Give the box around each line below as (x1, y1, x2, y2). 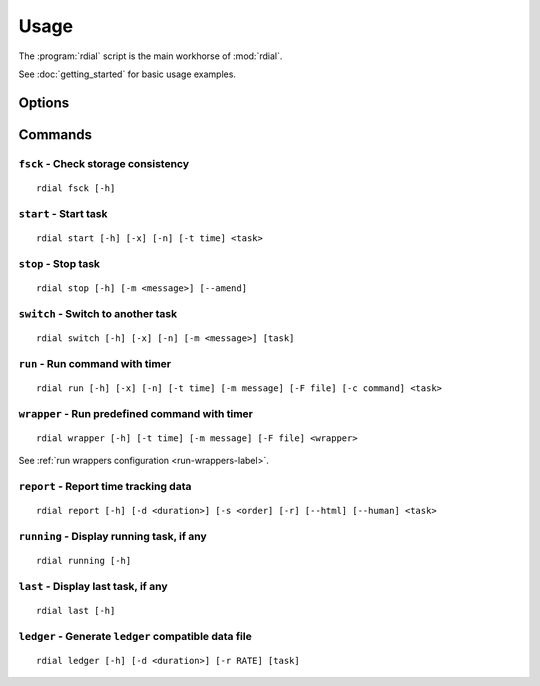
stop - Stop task (18, 256, 100, 270)
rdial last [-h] (36, 605, 116, 616)
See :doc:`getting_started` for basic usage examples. (18, 68, 237, 80)
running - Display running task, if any (18, 529, 207, 543)
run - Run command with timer (18, 356, 172, 370)
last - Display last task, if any (18, 579, 168, 593)
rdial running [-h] (36, 555, 132, 566)
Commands (18, 126, 93, 143)
